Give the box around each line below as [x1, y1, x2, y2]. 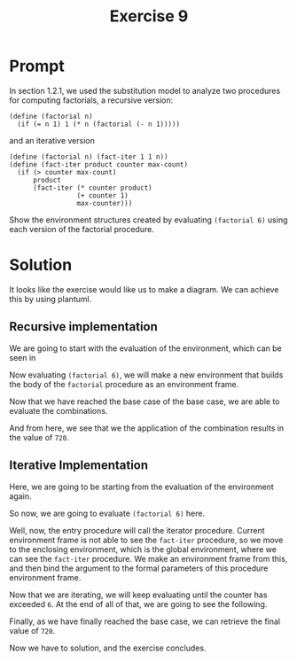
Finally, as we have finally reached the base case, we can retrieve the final [9, 616, 281, 627]
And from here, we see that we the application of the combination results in [9, 423, 285, 433]
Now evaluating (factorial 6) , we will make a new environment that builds [9, 370, 284, 380]
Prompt [9, 56, 65, 76]
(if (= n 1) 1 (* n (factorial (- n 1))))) [17, 120, 180, 129]
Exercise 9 [109, 6, 189, 27]
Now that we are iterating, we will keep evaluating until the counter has [9, 589, 268, 600]
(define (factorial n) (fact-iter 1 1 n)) [9, 152, 168, 161]
